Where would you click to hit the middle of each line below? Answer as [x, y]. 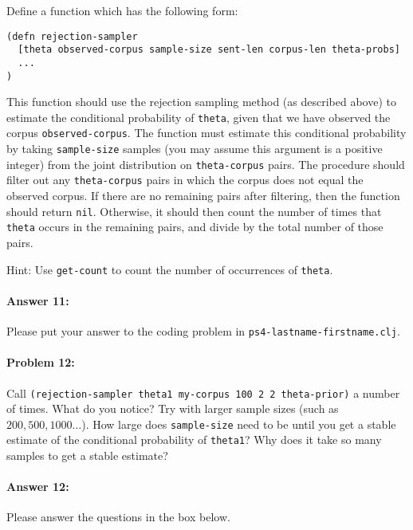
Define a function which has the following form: [122, 10]
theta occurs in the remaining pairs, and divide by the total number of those [195, 227]
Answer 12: [38, 487]
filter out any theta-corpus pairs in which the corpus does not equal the [185, 180]
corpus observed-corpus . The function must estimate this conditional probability [206, 133]
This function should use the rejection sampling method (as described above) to [201, 102]
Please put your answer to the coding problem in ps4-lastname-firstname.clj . [203, 331]
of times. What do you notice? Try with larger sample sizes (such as [173, 408]
